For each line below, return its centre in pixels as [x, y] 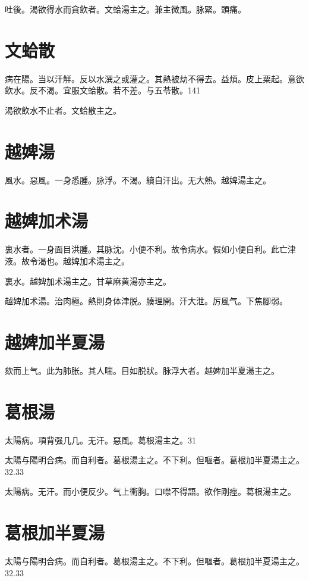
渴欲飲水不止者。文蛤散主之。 [63, 110]
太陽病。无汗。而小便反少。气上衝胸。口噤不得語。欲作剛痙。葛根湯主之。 [150, 491]
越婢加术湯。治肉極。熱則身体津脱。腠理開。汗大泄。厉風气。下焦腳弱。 [146, 301]
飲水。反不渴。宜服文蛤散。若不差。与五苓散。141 [103, 90]
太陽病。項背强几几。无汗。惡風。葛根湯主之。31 [100, 440]
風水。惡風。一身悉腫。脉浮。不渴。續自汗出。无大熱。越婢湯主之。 [138, 179]
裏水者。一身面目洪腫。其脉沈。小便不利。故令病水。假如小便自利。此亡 [146, 249]
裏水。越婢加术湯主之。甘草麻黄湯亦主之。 [88, 281]
